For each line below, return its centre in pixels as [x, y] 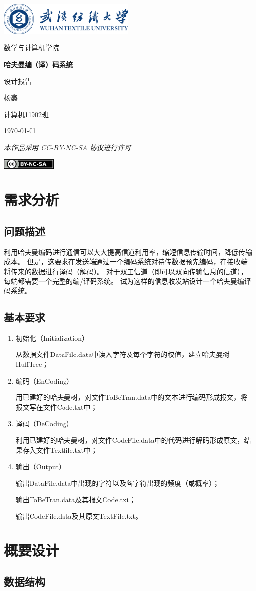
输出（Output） [40, 466]
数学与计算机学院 [32, 48]
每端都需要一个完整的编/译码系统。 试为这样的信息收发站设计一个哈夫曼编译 [128, 281]
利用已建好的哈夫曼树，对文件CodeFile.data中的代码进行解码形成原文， [130, 440]
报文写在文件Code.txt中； [56, 407]
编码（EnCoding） [45, 380]
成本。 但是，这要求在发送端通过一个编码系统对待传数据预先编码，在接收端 [126, 261]
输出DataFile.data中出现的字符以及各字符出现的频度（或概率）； [117, 483]
